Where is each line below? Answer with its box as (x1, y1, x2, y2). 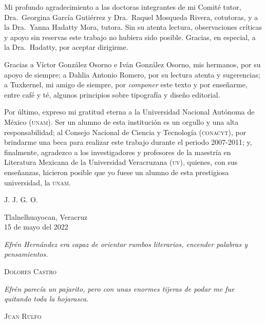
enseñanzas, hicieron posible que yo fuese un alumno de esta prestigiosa (4, 166, 229, 177)
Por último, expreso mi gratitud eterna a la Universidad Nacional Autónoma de (4, 106, 255, 117)
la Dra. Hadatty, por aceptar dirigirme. (4, 42, 128, 52)
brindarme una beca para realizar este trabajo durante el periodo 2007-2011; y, (4, 137, 252, 147)
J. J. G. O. (4, 194, 38, 205)
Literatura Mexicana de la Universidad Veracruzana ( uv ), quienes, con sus (4, 157, 238, 167)
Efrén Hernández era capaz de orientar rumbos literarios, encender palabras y (4, 238, 248, 249)
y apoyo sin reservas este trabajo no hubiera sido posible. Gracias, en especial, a (4, 31, 256, 42)
